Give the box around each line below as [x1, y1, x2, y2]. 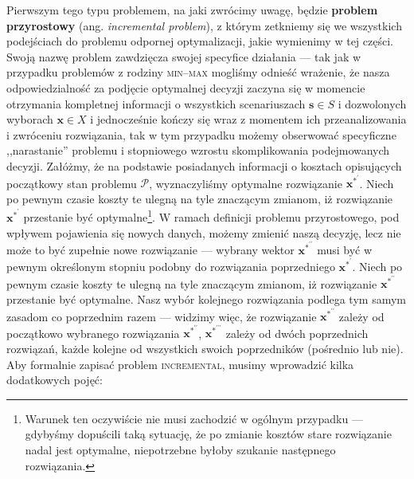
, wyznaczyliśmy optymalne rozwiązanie [149, 175, 342, 191]
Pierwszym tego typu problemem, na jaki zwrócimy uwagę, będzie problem [6, 2, 378, 18]
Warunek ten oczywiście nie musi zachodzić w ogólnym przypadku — [25, 410, 363, 426]
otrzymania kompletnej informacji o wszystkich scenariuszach [6, 95, 306, 112]
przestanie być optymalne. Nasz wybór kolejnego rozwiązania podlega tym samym [6, 290, 406, 307]
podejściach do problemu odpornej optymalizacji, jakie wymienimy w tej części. [6, 33, 393, 49]
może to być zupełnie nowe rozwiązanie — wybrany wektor [6, 241, 295, 257]
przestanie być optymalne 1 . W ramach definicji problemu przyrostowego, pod [23, 206, 400, 226]
